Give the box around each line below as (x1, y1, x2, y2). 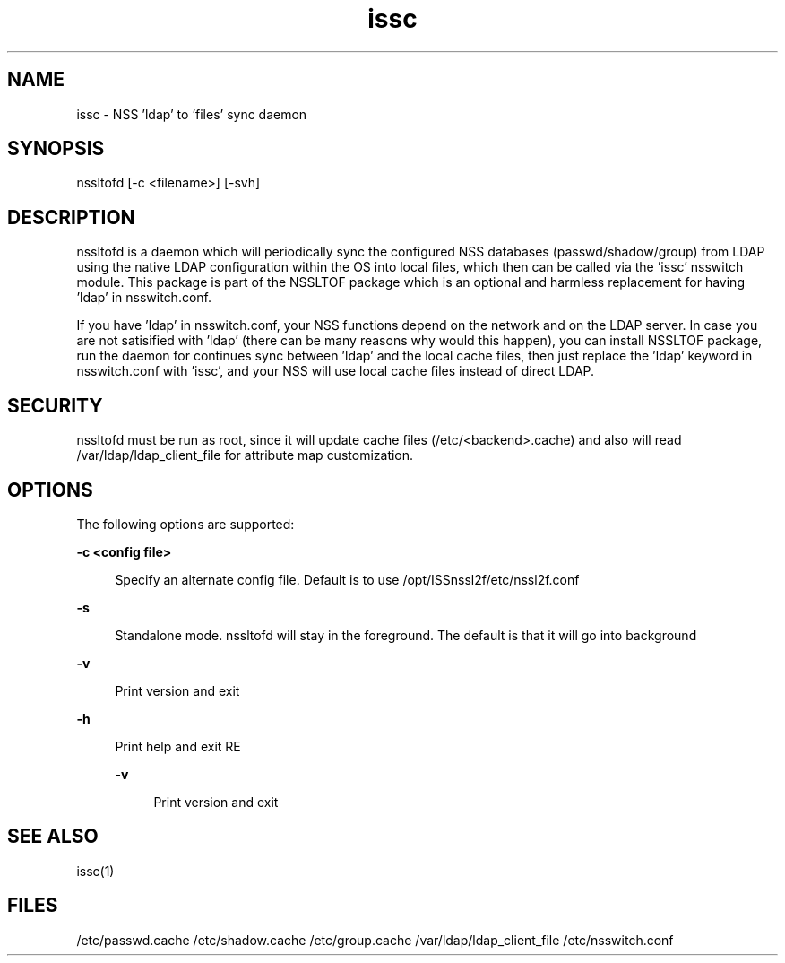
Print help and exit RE (115, 738, 241, 754)
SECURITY (7, 394, 103, 417)
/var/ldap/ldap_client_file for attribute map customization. (76, 447, 414, 464)
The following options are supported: (76, 516, 295, 532)
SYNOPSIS (7, 137, 105, 160)
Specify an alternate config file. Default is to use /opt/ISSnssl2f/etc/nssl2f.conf (115, 571, 580, 587)
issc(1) (76, 863, 115, 879)
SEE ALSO (7, 825, 99, 848)
